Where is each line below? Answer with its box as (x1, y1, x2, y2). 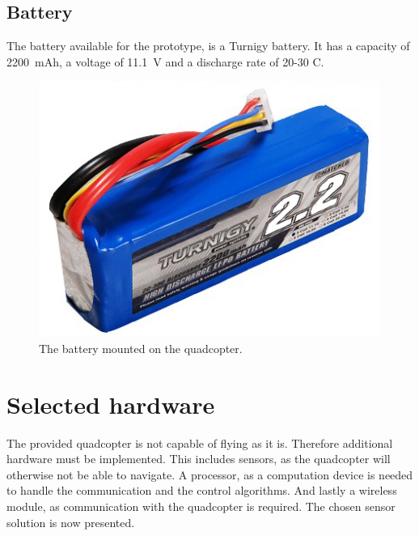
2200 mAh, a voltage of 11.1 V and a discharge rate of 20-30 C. (6, 53, 324, 70)
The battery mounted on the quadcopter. (39, 339, 243, 356)
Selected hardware (6, 387, 215, 420)
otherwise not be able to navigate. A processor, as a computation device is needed (6, 466, 413, 483)
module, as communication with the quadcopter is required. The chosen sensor (6, 498, 396, 515)
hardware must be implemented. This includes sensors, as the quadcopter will (6, 450, 391, 467)
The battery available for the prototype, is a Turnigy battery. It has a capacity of (6, 37, 410, 54)
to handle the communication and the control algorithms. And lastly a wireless (6, 482, 397, 499)
